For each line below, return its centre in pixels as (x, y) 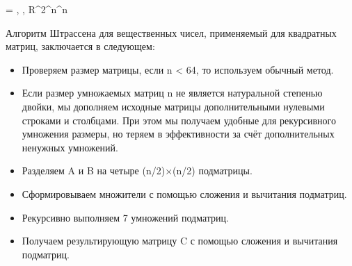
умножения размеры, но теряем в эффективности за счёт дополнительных (178, 134)
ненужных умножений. (70, 147)
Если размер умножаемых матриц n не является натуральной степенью (172, 93)
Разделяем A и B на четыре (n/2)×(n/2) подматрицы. (137, 171)
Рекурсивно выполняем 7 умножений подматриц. (125, 217)
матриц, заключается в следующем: (80, 46)
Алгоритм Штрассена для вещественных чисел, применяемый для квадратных (171, 32)
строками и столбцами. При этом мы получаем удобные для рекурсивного (179, 120)
